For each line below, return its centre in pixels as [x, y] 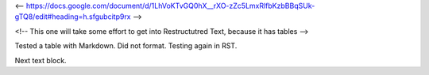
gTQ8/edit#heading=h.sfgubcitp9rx [73, 17]
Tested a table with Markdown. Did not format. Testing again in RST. [126, 46]
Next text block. [41, 60]
